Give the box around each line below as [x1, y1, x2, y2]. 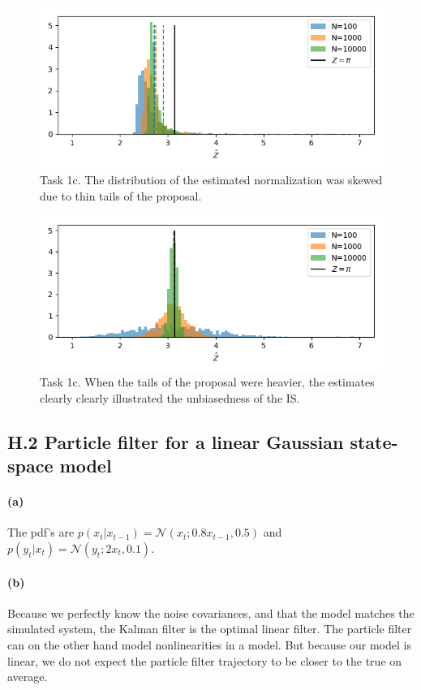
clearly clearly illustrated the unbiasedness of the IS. [40, 389, 300, 406]
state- [350, 429, 398, 454]
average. [7, 668, 48, 685]
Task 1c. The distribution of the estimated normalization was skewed [40, 171, 383, 188]
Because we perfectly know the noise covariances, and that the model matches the [7, 604, 415, 621]
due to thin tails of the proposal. [40, 187, 202, 204]
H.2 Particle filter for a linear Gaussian [7, 429, 344, 454]
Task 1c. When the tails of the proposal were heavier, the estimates [40, 373, 375, 390]
